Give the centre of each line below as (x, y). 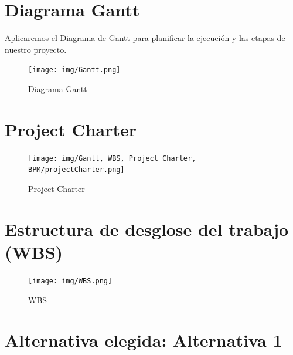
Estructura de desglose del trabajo (147, 229)
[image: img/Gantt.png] (74, 70)
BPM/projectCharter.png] (76, 170)
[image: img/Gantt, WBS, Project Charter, (112, 158)
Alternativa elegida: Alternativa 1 (144, 340)
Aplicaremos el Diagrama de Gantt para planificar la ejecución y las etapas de (145, 38)
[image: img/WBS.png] (70, 281)
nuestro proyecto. (36, 49)
